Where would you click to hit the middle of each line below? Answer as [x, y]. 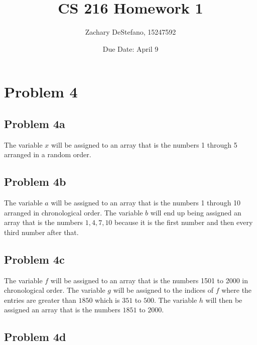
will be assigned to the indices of [163, 290]
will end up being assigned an [196, 212]
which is [107, 300]
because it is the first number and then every [184, 222]
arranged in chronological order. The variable [74, 212]
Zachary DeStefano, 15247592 [131, 32]
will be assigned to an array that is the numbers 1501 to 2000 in [149, 280]
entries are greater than [40, 300]
